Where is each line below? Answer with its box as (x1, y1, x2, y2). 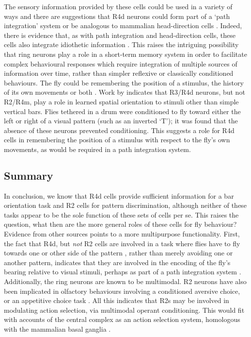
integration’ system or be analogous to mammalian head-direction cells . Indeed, (4, 20, 242, 31)
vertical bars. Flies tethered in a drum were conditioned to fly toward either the (4, 106, 241, 116)
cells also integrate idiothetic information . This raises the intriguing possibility (4, 39, 239, 50)
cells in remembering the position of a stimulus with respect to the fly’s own (4, 135, 230, 145)
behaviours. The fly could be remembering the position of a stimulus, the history (4, 77, 244, 87)
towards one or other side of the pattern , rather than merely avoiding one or (4, 248, 233, 258)
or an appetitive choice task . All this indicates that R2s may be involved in (4, 295, 229, 305)
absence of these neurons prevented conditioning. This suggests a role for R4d (4, 125, 235, 135)
